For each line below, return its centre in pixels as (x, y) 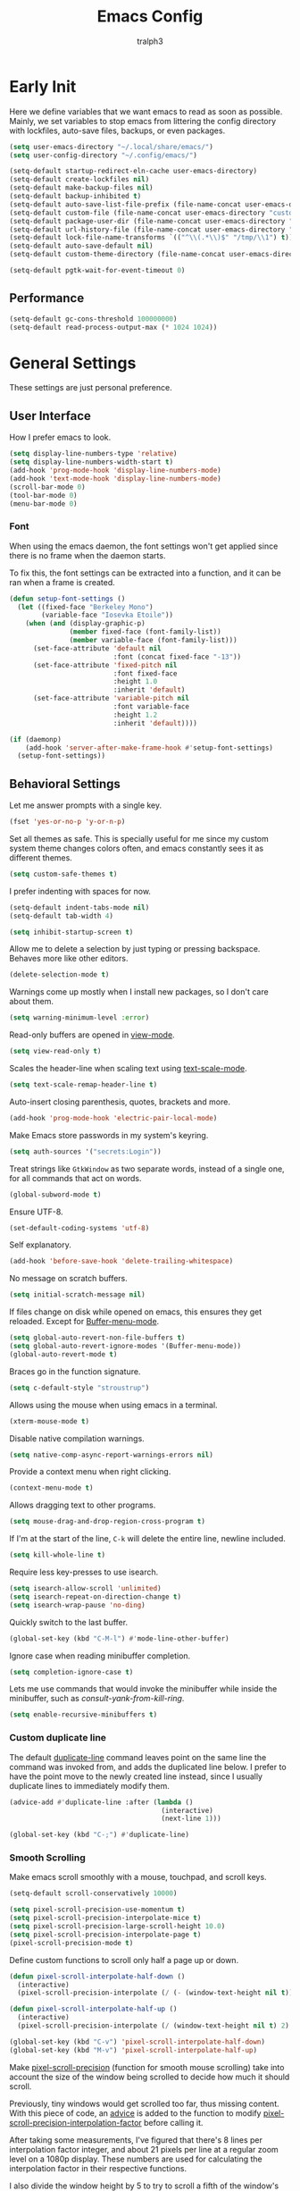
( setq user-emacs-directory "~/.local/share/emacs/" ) (112, 147)
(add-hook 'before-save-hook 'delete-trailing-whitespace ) (121, 1262)
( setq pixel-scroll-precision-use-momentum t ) (97, 1910)
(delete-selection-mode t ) (59, 975)
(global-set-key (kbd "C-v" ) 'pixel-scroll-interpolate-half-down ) (137, 2042)
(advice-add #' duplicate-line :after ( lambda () (101, 1802)
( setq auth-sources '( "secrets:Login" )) (86, 1151)
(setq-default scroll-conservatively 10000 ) (93, 1893)
